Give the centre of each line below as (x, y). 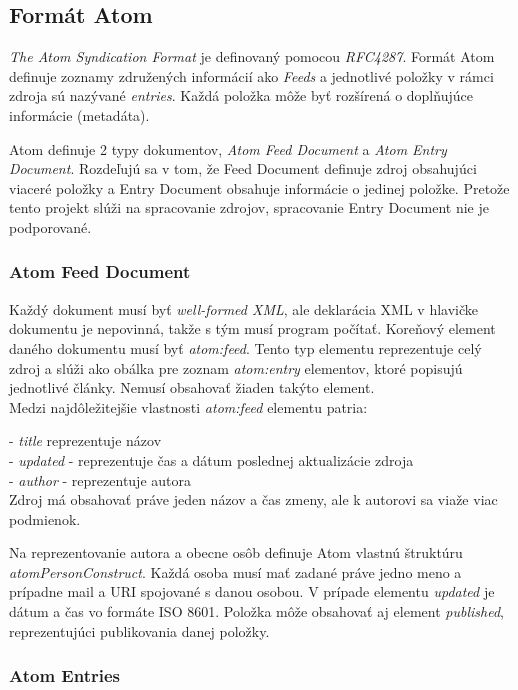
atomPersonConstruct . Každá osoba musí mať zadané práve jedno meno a (235, 571)
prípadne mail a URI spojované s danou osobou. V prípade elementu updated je (252, 591)
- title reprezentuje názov (85, 440)
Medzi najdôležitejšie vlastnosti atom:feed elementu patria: (188, 406)
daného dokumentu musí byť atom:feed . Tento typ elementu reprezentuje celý (245, 347)
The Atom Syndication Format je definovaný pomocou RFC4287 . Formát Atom (252, 56)
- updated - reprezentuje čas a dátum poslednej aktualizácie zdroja (211, 459)
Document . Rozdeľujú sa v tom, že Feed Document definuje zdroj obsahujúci (243, 168)
